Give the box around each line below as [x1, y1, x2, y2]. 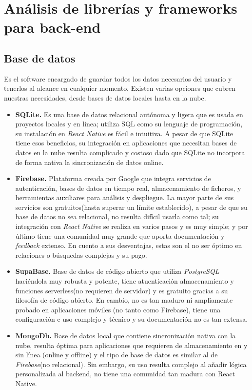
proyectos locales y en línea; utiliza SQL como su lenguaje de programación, [15, 119, 243, 129]
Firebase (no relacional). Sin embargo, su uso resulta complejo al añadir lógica [15, 359, 247, 369]
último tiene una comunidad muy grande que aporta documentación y [15, 230, 225, 241]
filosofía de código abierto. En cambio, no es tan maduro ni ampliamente [15, 295, 233, 305]
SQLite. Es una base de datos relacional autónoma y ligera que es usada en [15, 109, 243, 119]
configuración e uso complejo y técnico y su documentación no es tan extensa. [15, 314, 248, 324]
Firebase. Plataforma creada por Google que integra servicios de [15, 173, 211, 184]
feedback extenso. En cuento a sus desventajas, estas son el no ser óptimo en [15, 240, 242, 250]
